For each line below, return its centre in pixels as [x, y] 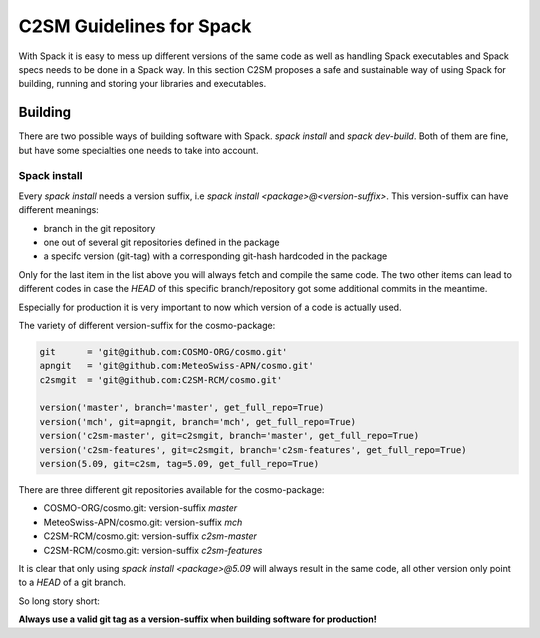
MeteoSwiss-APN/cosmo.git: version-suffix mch [143, 522]
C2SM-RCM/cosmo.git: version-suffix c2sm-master [150, 536]
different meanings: [58, 210]
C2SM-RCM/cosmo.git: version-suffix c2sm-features [153, 550]
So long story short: [59, 601]
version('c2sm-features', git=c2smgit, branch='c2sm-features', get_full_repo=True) [253, 449]
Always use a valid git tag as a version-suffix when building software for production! [197, 619]
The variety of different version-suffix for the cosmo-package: [147, 325]
